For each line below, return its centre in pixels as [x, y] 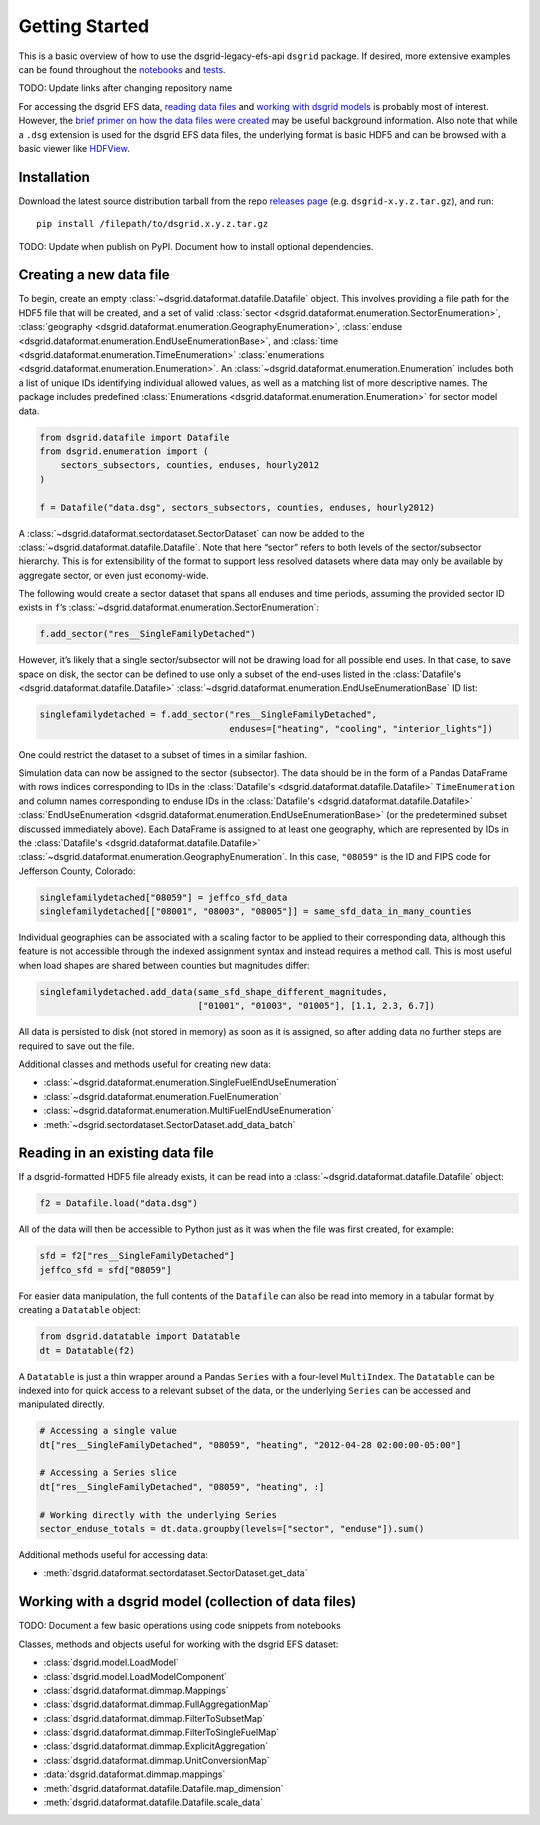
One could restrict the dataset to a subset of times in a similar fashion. [163, 754]
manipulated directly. [61, 1404]
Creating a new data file [94, 275]
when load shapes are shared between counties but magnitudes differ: [164, 965]
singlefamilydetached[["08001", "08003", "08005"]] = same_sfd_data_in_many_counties [255, 911]
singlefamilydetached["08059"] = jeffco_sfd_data [163, 897]
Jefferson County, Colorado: [77, 871]
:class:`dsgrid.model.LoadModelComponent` [135, 1676]
